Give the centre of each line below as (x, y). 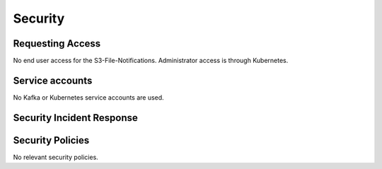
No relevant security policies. (56, 157)
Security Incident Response (75, 118)
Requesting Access (57, 43)
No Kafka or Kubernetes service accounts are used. (88, 97)
